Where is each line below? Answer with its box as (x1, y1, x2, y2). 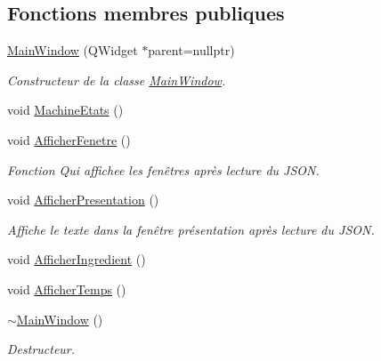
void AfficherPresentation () (7, 190, 159, 209)
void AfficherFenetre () (7, 130, 131, 148)
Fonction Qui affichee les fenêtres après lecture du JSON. (7, 160, 320, 179)
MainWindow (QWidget (7, 41, 138, 60)
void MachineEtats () (7, 100, 124, 119)
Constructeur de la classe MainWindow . (7, 70, 226, 89)
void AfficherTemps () (7, 279, 126, 298)
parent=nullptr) (148, 41, 235, 60)
